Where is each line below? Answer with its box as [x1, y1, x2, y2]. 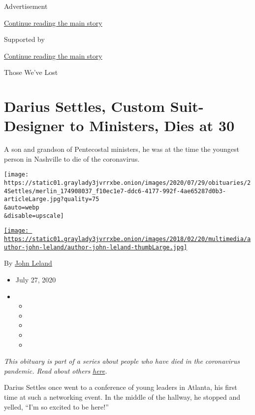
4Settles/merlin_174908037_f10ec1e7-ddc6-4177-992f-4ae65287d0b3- [4, 187, 226, 195]
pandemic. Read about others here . [4, 365, 107, 376]
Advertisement [4, 1, 48, 11]
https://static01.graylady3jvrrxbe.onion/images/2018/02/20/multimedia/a [4, 236, 251, 243]
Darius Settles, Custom [4, 96, 165, 116]
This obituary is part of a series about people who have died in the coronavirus [4, 356, 240, 366]
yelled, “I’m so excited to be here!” [4, 401, 109, 412]
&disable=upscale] [4, 212, 64, 219]
